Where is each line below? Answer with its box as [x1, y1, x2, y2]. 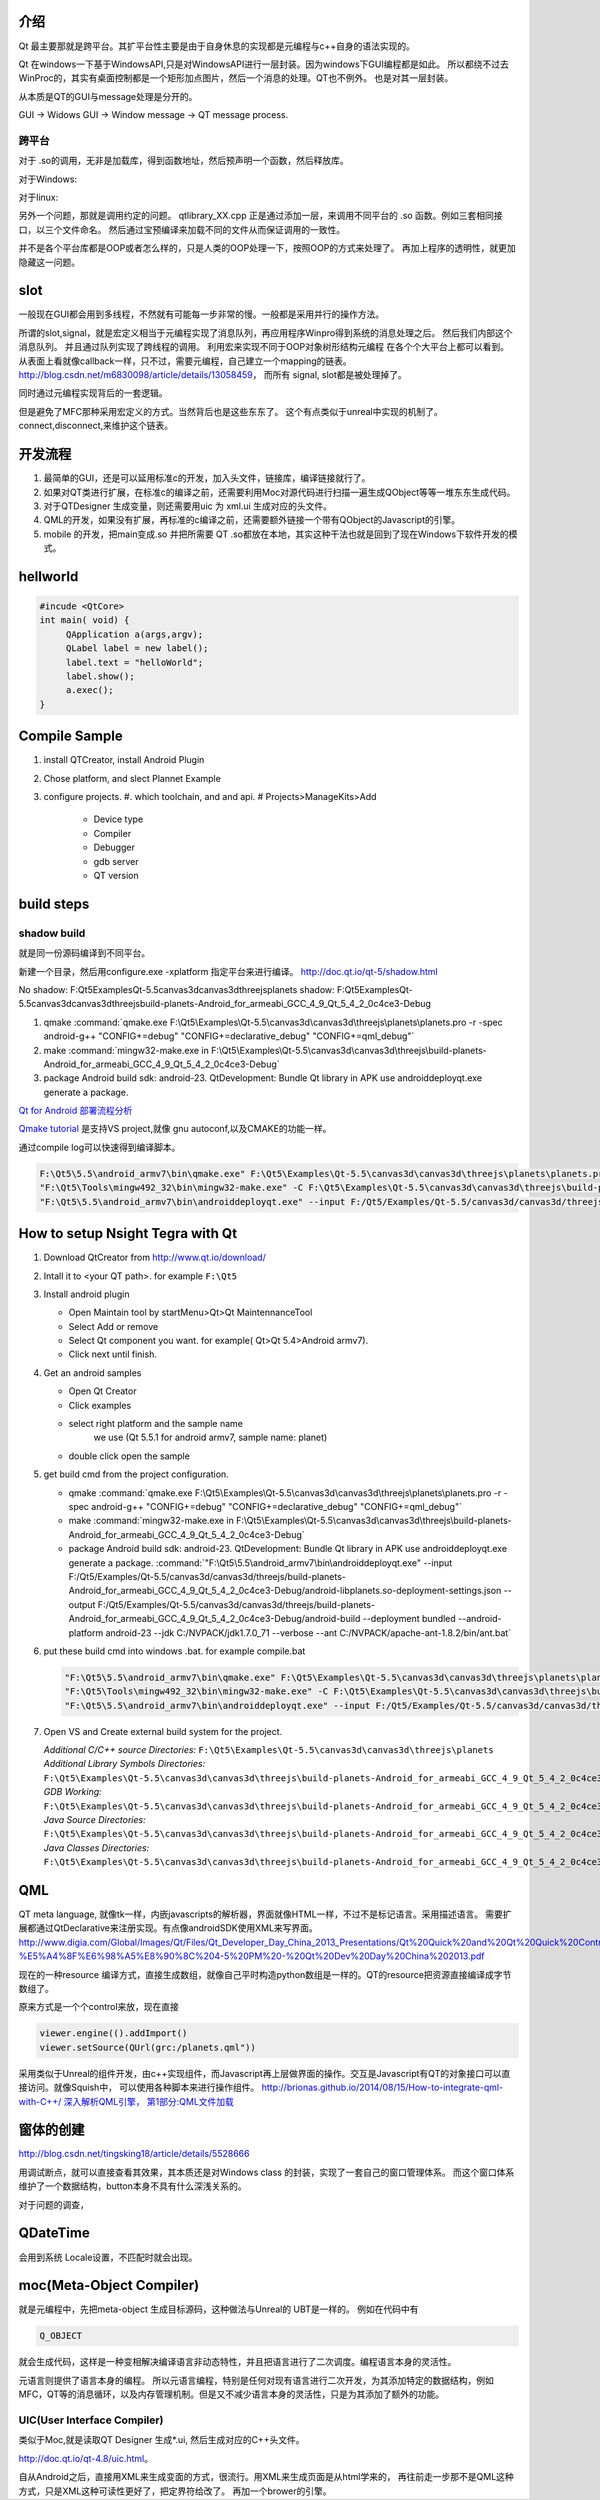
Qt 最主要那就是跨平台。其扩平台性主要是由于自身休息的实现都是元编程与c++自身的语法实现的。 [18, 40, 415, 52]
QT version [93, 870, 139, 882]
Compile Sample [18, 728, 124, 745]
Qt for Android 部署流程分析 [18, 1105, 133, 1117]
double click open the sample [68, 1450, 190, 1462]
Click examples [68, 1399, 132, 1411]
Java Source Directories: [43, 1814, 146, 1825]
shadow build [18, 926, 86, 940]
